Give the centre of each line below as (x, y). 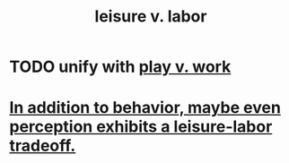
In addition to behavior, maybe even (145, 108)
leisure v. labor (151, 17)
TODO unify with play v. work (120, 67)
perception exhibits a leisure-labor (141, 127)
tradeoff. (43, 146)
